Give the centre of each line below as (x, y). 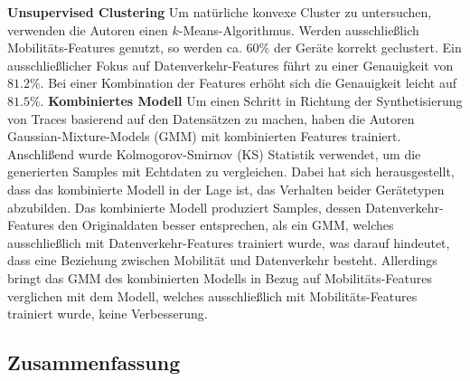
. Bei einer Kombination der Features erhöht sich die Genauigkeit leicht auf (249, 83)
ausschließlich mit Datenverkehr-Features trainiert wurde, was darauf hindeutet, (229, 242)
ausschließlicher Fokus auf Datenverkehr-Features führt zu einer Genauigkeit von (230, 65)
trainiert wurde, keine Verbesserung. (108, 314)
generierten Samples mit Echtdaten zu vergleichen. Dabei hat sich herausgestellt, (231, 171)
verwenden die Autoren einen (88, 29)
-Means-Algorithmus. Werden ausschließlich (299, 29)
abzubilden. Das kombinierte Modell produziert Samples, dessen (184, 207)
